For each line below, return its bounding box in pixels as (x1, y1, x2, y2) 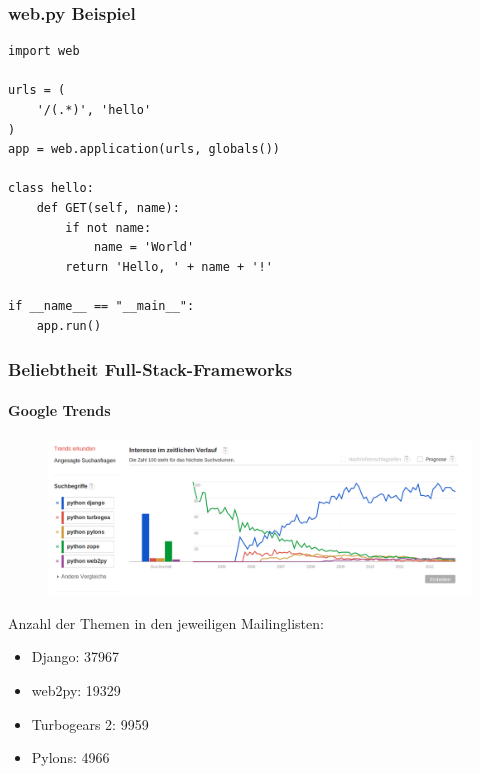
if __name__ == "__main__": (8, 298, 195, 313)
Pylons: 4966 (31, 747, 110, 768)
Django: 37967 (31, 646, 120, 667)
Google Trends (8, 399, 111, 420)
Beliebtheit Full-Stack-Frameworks (8, 357, 293, 382)
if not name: (65, 220, 152, 235)
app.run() (36, 318, 102, 333)
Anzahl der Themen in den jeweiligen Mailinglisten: (8, 612, 324, 633)
